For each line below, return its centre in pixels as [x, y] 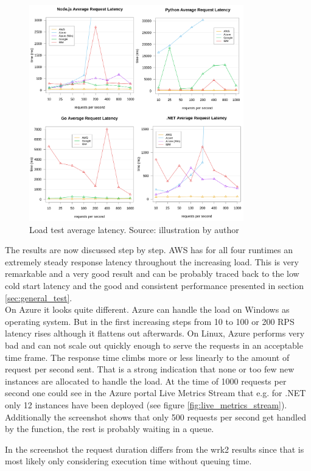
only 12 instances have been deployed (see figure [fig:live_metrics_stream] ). [146, 404]
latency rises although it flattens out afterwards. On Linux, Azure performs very [155, 333]
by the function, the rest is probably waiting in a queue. [110, 429]
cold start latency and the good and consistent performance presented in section [154, 285]
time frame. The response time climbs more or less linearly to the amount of [147, 357]
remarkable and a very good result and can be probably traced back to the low [152, 274]
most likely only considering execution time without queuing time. [128, 461]
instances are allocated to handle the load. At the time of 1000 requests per [146, 381]
